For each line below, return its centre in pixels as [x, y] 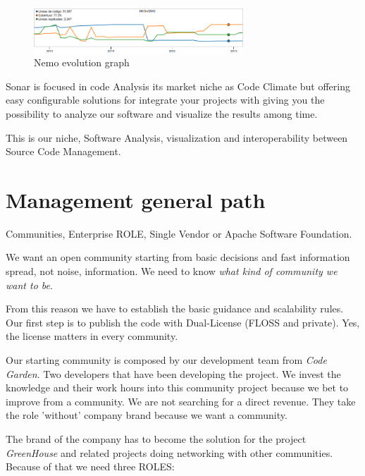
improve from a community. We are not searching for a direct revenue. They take [181, 401]
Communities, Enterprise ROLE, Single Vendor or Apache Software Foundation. [179, 233]
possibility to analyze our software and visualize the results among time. [162, 113]
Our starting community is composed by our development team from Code [166, 359]
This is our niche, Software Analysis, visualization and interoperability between [177, 137]
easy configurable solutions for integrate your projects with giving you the [165, 100]
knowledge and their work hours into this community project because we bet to [177, 387]
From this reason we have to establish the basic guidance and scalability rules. [175, 309]
